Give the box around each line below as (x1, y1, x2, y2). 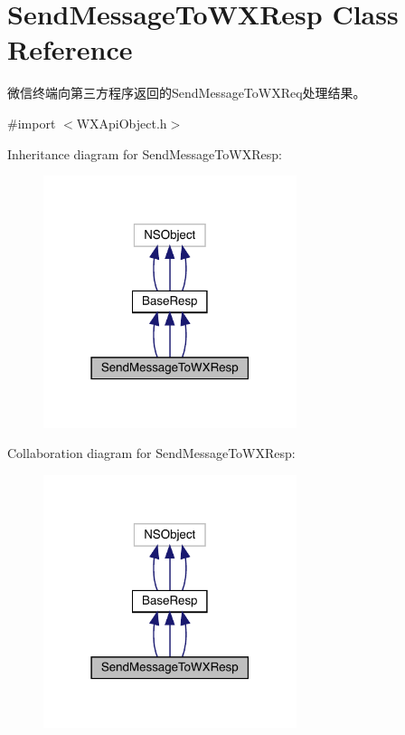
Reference (7, 31, 133, 68)
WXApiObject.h (76, 113, 167, 132)
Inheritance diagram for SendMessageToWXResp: (7, 144, 282, 163)
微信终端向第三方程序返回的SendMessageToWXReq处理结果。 (7, 83, 366, 102)
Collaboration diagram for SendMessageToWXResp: (7, 444, 296, 463)
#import (7, 113, 56, 132)
